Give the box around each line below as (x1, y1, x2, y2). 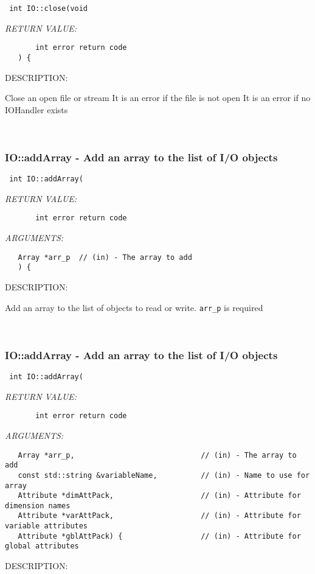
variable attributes (5, 522, 88, 531)
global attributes (5, 542, 79, 551)
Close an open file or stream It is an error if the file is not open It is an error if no (5, 91, 311, 104)
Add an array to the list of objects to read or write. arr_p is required (5, 301, 263, 313)
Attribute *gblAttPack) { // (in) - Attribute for (18, 531, 301, 541)
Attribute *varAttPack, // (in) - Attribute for (18, 511, 301, 520)
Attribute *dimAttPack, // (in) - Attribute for (18, 491, 301, 500)
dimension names (5, 501, 71, 510)
